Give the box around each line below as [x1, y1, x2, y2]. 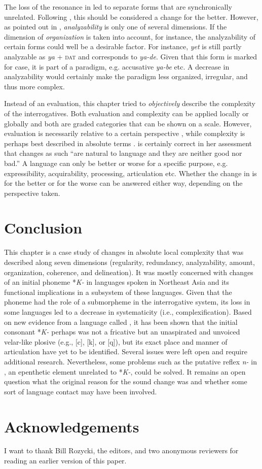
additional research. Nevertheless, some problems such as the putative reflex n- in [4, 356, 257, 366]
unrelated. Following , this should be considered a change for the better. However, [4, 11, 258, 22]
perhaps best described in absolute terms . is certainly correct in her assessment [4, 138, 252, 148]
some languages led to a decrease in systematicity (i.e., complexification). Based [4, 306, 252, 317]
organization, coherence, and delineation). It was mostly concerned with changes [4, 266, 253, 277]
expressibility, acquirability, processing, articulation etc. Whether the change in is [4, 167, 257, 178]
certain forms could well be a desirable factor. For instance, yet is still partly [4, 41, 242, 52]
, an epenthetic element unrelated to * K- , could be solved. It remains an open [4, 366, 246, 377]
